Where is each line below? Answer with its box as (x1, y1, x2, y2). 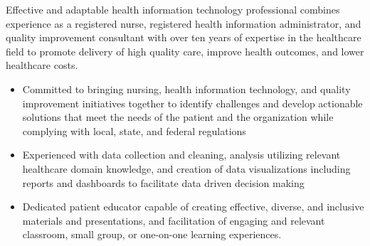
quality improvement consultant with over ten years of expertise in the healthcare (6, 30, 361, 45)
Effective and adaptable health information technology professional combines (6, 2, 340, 16)
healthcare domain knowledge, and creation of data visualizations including (22, 161, 351, 176)
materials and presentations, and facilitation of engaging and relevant (22, 213, 325, 228)
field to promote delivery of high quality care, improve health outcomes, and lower (6, 43, 364, 58)
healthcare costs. (6, 58, 78, 73)
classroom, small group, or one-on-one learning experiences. (22, 227, 282, 242)
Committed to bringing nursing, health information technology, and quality (22, 81, 351, 96)
